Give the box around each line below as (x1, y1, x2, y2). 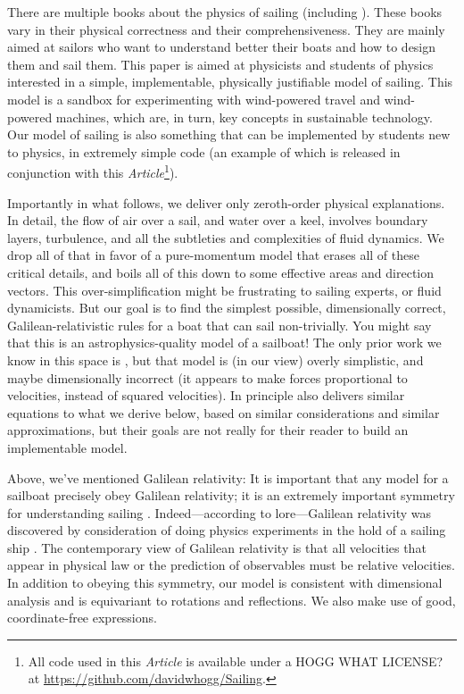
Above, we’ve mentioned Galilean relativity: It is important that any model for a (7, 468, 449, 487)
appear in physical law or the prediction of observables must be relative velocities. (7, 556, 455, 574)
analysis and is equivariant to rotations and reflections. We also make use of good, (7, 590, 456, 609)
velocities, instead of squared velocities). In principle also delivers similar (7, 386, 405, 405)
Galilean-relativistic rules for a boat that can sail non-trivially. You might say (7, 315, 432, 334)
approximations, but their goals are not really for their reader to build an (7, 421, 409, 439)
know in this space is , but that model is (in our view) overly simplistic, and (7, 350, 424, 369)
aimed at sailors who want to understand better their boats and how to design (7, 38, 436, 56)
